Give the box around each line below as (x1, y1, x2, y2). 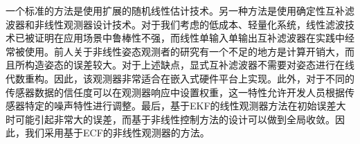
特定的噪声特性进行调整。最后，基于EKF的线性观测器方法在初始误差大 (24, 98, 346, 113)
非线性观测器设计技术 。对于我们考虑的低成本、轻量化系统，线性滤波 (34, 17, 345, 31)
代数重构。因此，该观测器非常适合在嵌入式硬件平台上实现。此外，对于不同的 (6, 71, 354, 85)
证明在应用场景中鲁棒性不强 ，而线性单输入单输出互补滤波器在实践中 (34, 30, 345, 45)
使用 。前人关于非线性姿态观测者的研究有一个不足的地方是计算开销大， (24, 44, 345, 58)
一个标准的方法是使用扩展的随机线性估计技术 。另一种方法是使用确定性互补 (6, 3, 345, 17)
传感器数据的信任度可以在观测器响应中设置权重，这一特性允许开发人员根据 (6, 84, 345, 99)
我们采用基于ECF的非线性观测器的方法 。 (24, 125, 210, 140)
